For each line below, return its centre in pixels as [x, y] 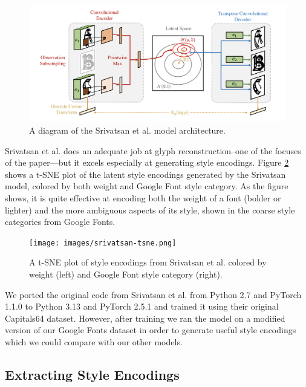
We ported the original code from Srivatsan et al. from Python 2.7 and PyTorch [153, 294]
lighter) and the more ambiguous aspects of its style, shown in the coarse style [150, 210]
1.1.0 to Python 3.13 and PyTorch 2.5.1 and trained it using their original [142, 306]
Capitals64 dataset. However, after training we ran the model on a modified [145, 318]
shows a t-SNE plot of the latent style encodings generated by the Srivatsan [145, 174]
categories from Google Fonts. [60, 222]
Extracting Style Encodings [92, 374]
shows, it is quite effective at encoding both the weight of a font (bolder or [143, 197]
